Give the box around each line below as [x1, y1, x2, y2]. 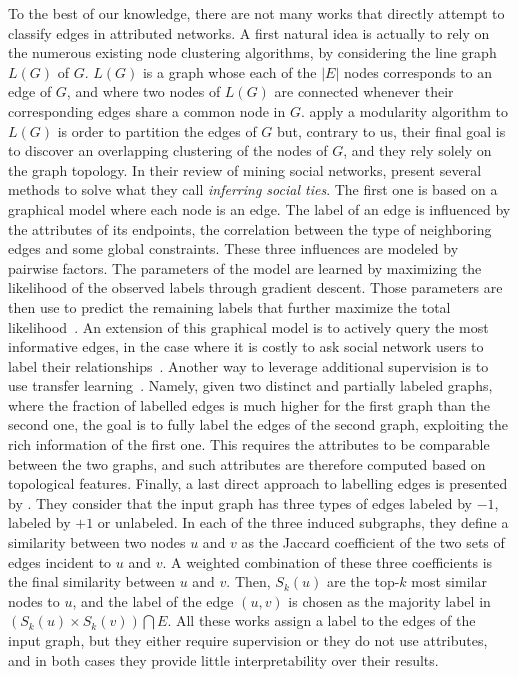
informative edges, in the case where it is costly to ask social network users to [8, 336, 484, 357]
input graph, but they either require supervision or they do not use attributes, [8, 630, 488, 650]
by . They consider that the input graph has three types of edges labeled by [8, 492, 472, 513]
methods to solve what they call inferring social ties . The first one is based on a [8, 179, 498, 200]
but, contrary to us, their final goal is [277, 120, 506, 141]
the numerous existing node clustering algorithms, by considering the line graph [8, 42, 497, 63]
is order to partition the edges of [57, 120, 257, 141]
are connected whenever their [274, 81, 454, 102]
